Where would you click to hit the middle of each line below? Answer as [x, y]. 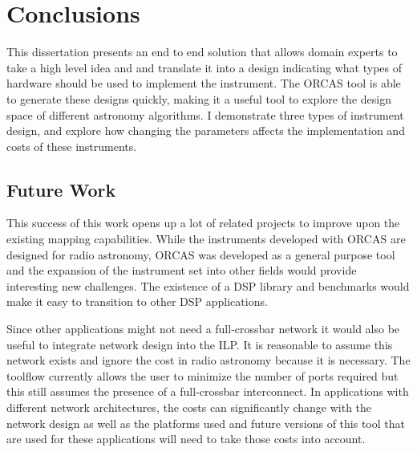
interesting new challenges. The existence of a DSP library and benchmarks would [208, 285]
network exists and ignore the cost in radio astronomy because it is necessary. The [208, 360]
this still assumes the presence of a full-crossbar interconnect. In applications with [208, 391]
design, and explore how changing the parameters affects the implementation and [206, 130]
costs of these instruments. [72, 146]
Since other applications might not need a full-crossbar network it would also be [203, 329]
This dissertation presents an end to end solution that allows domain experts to [202, 52]
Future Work [61, 189]
